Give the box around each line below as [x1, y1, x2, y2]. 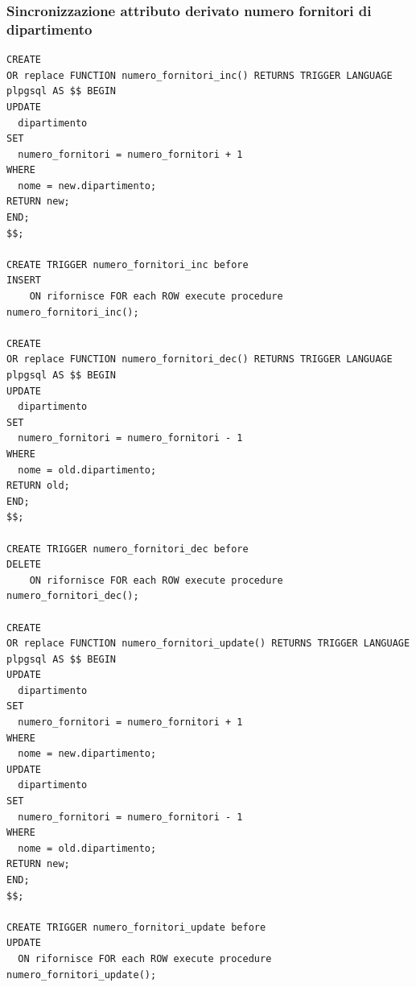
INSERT [6, 275, 41, 287]
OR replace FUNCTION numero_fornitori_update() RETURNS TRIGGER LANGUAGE [6, 638, 410, 650]
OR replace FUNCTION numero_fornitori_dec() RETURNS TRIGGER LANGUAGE [6, 353, 393, 365]
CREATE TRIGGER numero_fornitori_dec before [6, 543, 249, 555]
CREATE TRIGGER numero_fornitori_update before [6, 921, 266, 933]
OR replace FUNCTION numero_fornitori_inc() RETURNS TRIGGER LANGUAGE [6, 69, 393, 81]
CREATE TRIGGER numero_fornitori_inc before [6, 258, 249, 270]
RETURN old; [6, 480, 70, 492]
